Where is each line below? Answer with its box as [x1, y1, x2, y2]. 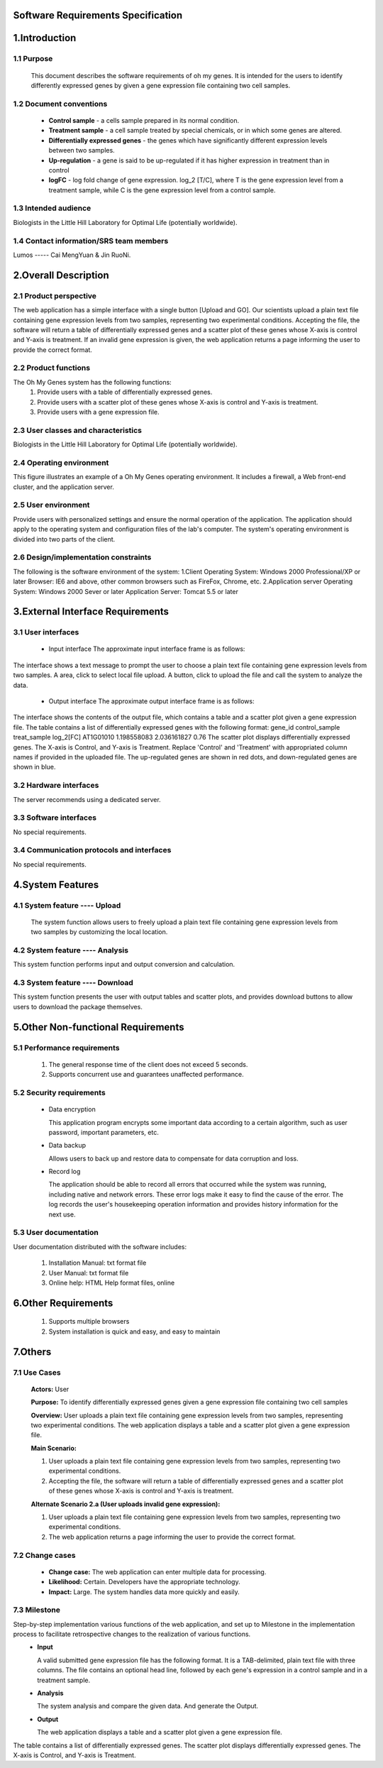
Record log [48, 1168, 81, 1176]
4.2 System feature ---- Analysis [13, 945, 129, 955]
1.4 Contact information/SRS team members [13, 236, 169, 246]
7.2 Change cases [13, 1550, 76, 1560]
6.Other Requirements [13, 1297, 113, 1309]
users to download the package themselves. [13, 1002, 143, 1011]
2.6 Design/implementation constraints [13, 552, 152, 562]
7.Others [13, 1346, 52, 1358]
